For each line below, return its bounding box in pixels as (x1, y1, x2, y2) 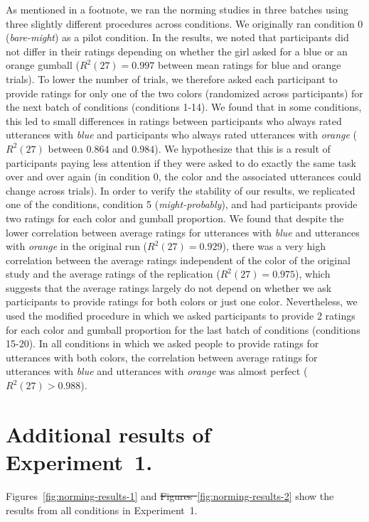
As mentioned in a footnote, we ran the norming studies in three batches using (6, 2, 348, 16)
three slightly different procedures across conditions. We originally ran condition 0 (6, 16, 363, 31)
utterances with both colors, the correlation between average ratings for (6, 349, 318, 364)
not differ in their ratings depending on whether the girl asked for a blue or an (6, 43, 348, 58)
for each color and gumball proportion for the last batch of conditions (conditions (6, 322, 360, 337)
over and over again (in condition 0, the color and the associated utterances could (6, 169, 362, 184)
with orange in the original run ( (6, 239, 148, 254)
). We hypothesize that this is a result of (154, 141, 331, 156)
